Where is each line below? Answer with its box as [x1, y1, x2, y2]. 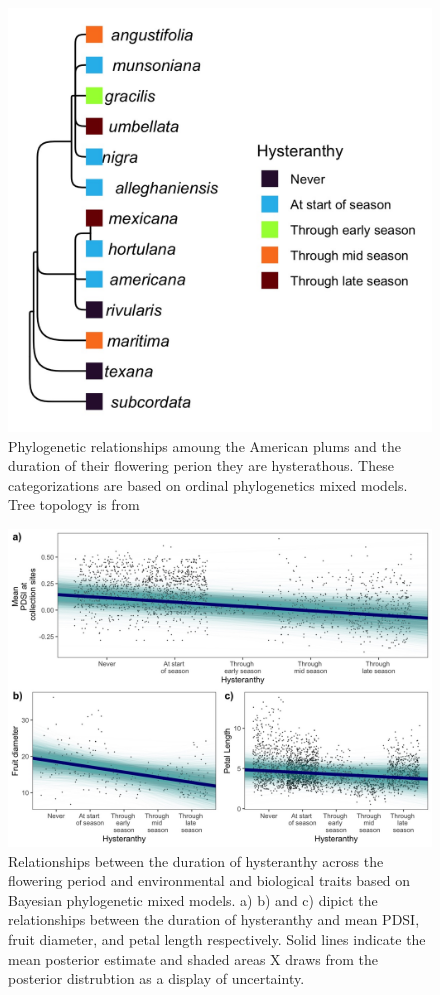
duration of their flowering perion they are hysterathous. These [8, 455, 394, 476]
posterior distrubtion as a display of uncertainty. [8, 968, 305, 989]
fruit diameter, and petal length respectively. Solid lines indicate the [8, 928, 426, 949]
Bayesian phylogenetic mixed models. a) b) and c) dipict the [8, 889, 378, 910]
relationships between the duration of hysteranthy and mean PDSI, [8, 909, 420, 930]
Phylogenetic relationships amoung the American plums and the [8, 435, 401, 456]
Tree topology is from [8, 494, 140, 515]
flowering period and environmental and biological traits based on [8, 870, 411, 891]
